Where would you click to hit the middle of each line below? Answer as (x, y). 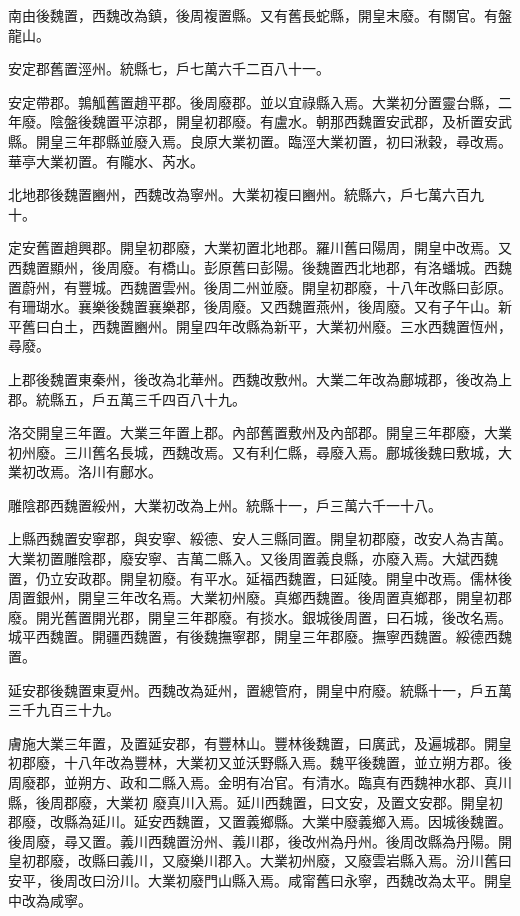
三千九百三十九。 (64, 709)
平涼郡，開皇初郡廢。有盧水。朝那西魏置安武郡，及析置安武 (315, 121)
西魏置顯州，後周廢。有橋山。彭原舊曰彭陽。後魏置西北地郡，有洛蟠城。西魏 (260, 266)
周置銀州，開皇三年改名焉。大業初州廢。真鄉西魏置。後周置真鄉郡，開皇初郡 (260, 597)
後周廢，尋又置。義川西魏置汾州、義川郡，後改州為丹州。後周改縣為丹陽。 (253, 840)
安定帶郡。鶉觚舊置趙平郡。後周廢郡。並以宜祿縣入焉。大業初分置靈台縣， (253, 101)
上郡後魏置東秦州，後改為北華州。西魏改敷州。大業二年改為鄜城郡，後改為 (253, 378)
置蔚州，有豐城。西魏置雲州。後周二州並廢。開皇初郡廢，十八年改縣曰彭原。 (260, 286)
